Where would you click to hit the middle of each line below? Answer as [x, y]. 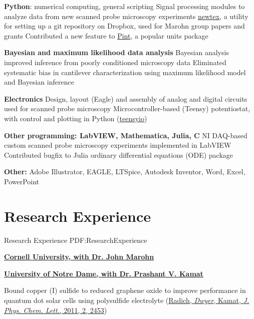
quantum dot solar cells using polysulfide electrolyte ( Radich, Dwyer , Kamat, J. [127, 300]
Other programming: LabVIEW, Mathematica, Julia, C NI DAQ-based [126, 135]
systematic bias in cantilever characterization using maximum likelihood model [125, 72]
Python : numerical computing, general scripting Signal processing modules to [124, 6]
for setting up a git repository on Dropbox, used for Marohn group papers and [124, 26]
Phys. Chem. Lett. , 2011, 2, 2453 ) [56, 310]
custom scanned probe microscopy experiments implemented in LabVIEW [118, 145]
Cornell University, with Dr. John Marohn [79, 257]
